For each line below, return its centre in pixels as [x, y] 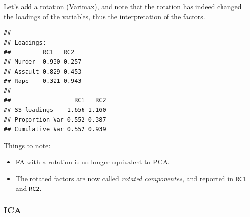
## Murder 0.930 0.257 [43, 62]
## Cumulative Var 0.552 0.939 [55, 129]
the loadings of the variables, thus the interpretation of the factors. [105, 16]
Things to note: [27, 145]
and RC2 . [28, 188]
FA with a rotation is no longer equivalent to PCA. [93, 162]
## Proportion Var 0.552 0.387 [55, 120]
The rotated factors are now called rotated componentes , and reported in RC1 [131, 178]
